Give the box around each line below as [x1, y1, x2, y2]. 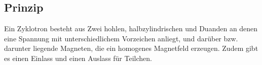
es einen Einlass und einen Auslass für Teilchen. [4, 52, 152, 63]
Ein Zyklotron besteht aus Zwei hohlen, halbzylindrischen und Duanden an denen [4, 23, 258, 34]
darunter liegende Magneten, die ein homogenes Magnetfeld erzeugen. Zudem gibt [4, 43, 258, 53]
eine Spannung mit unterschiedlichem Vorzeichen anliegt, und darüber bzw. [4, 33, 238, 43]
